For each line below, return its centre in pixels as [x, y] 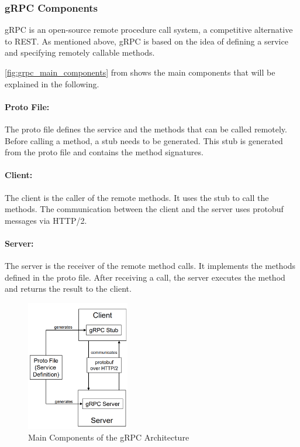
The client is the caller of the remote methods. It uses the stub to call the [137, 197]
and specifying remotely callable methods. [80, 52]
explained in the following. [52, 83]
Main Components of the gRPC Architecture [109, 437]
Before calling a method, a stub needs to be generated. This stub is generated [144, 140]
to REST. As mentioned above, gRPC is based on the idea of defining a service [146, 41]
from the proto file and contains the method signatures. [104, 152]
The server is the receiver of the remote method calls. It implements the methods [150, 266]
